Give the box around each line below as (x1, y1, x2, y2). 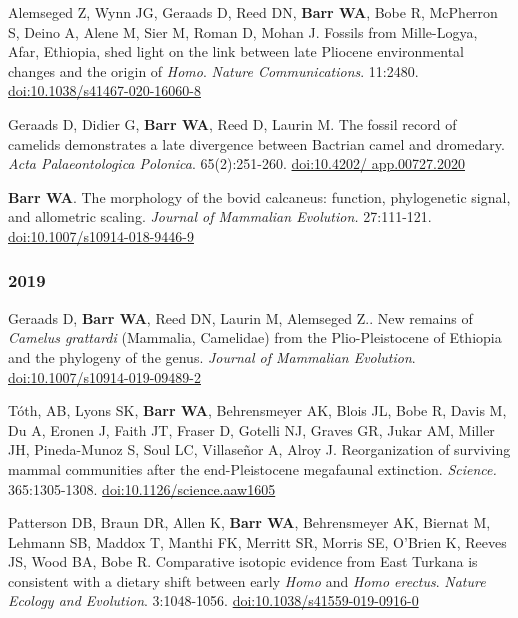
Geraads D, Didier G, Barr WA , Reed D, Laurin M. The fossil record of (8, 113, 457, 134)
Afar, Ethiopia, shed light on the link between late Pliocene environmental (8, 41, 464, 62)
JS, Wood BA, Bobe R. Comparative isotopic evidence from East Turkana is (8, 551, 478, 572)
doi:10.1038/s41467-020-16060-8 (8, 80, 201, 101)
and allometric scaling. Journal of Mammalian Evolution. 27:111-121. (8, 206, 432, 227)
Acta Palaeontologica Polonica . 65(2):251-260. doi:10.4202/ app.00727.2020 (8, 153, 466, 174)
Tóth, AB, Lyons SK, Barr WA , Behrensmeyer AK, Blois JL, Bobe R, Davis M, (8, 400, 507, 421)
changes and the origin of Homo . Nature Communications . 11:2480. (8, 60, 419, 81)
